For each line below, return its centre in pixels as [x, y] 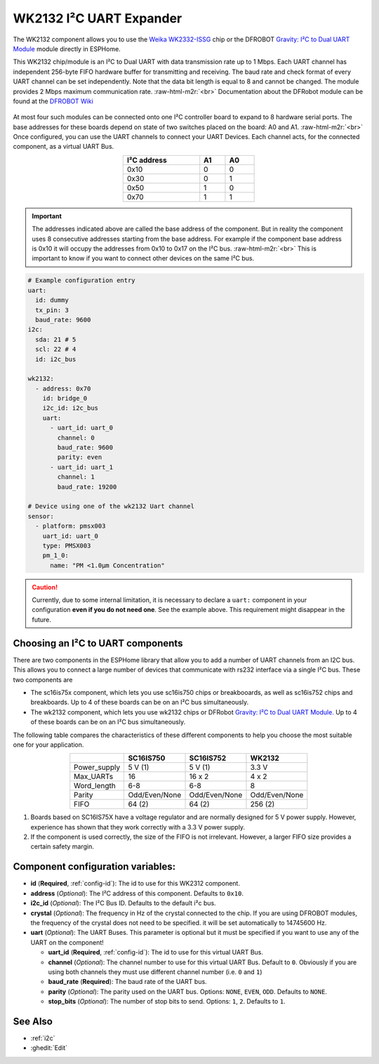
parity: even [80, 457]
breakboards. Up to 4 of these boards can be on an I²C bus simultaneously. [140, 703]
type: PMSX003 [67, 545]
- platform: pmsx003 [71, 526]
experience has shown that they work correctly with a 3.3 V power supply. [138, 827]
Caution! [45, 587]
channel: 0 [76, 438]
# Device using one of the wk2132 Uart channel [111, 506]
